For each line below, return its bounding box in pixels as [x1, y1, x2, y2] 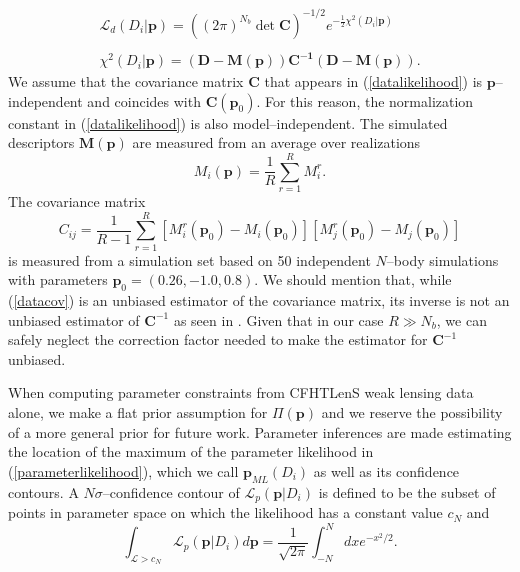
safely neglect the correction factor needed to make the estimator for [8, 329, 428, 350]
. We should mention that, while [254, 269, 452, 290]
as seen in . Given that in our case [173, 309, 384, 330]
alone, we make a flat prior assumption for [8, 402, 268, 423]
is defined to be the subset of [318, 481, 496, 502]
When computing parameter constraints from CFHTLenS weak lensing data [8, 382, 474, 403]
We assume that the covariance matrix [8, 71, 244, 92]
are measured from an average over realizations [132, 132, 421, 153]
